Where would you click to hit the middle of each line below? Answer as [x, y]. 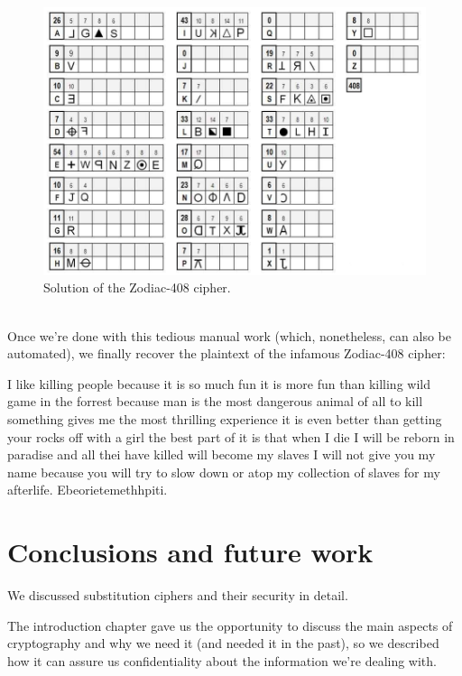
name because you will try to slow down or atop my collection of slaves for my [224, 472]
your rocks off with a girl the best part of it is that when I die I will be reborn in [231, 436]
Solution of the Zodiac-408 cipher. [137, 287]
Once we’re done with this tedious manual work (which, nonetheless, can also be [229, 335]
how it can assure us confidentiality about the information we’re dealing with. [222, 660]
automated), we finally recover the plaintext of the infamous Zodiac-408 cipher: [226, 353]
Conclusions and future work [190, 552]
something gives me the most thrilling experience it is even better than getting [225, 418]
